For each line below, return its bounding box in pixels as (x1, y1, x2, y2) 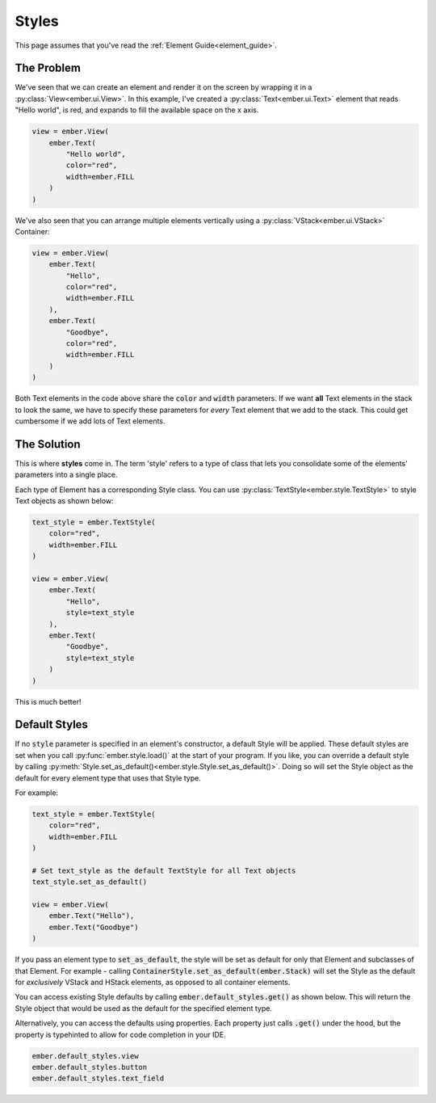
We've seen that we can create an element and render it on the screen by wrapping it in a (15, 82, 312, 92)
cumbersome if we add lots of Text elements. (15, 416, 166, 426)
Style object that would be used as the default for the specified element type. (15, 1003, 272, 1013)
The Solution (15, 437, 81, 451)
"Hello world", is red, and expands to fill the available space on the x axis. (15, 105, 259, 115)
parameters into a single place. (15, 469, 118, 480)
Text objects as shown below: (15, 496, 114, 506)
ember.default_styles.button (31, 1063, 148, 1071)
